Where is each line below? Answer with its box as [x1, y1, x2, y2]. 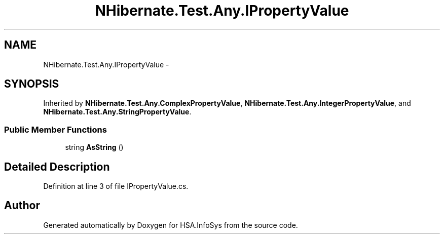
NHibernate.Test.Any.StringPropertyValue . [43, 107, 192, 116]
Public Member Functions [4, 124, 107, 135]
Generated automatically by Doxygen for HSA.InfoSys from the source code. [43, 220, 298, 229]
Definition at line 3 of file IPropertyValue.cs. [43, 182, 189, 191]
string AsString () [65, 143, 124, 152]
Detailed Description [4, 160, 110, 173]
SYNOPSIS [4, 77, 59, 91]
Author [4, 199, 40, 212]
